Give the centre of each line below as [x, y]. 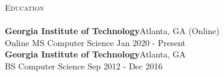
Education [24, 7]
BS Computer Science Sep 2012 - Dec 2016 [84, 66]
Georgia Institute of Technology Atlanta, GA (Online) [112, 31]
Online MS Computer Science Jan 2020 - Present [95, 42]
